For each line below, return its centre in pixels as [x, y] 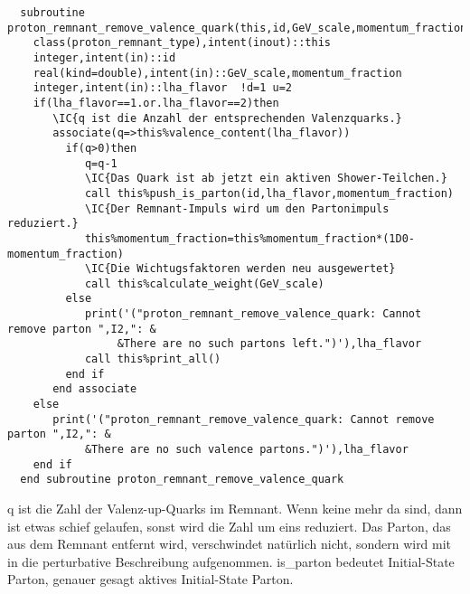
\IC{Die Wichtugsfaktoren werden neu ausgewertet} [240, 269]
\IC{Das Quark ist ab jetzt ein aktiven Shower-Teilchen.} [266, 179]
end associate [95, 389]
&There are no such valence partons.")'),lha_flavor [246, 450]
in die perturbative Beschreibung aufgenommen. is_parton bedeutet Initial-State [231, 561]
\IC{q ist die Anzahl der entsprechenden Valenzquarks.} [227, 118]
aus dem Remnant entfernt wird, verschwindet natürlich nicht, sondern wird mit [230, 544]
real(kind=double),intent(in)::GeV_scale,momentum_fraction [217, 73]
